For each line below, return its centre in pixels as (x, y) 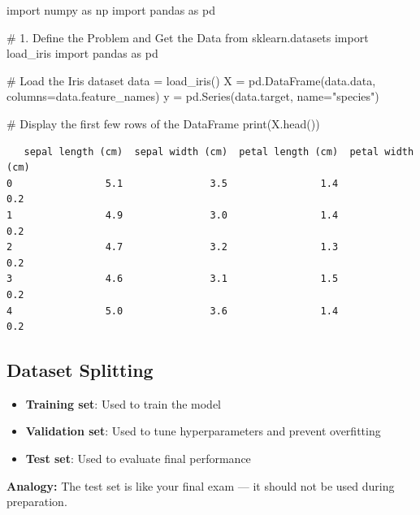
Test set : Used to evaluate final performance (138, 459)
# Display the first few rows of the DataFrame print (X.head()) (163, 123)
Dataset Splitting (80, 370)
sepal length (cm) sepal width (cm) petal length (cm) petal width (219, 151)
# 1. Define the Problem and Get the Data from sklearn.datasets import (188, 37)
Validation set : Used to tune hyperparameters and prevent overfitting (203, 431)
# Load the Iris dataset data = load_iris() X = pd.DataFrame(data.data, (191, 80)
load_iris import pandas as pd (82, 53)
